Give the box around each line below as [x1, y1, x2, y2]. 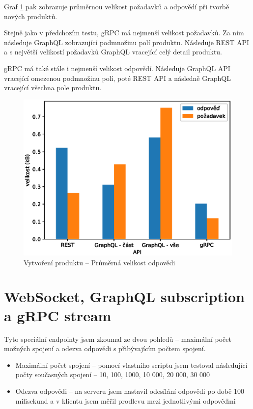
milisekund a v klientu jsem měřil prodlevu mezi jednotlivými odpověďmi [15, 395, 236, 406]
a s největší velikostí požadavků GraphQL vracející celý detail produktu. [4, 47, 223, 57]
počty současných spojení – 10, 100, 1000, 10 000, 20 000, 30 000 [15, 369, 210, 380]
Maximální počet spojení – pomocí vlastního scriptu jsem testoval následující [15, 359, 248, 370]
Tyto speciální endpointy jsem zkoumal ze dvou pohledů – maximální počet [4, 333, 231, 344]
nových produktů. [4, 11, 57, 21]
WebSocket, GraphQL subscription [4, 286, 245, 306]
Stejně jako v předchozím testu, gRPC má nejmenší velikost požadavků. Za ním [4, 27, 244, 38]
